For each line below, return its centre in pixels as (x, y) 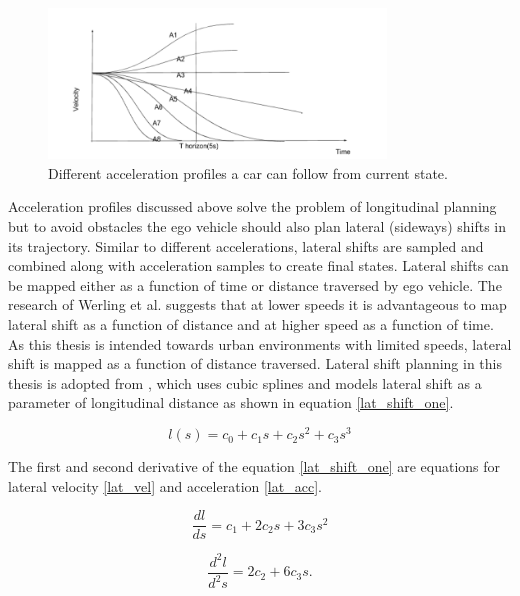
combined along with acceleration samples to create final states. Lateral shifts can (258, 265)
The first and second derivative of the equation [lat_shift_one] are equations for (254, 466)
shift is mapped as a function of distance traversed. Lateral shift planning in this (255, 363)
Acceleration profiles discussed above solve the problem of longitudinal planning (252, 206)
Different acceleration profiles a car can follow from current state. (248, 172)
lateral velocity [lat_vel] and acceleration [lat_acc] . (165, 485)
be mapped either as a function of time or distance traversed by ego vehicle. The (255, 284)
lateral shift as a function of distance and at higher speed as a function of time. (251, 324)
